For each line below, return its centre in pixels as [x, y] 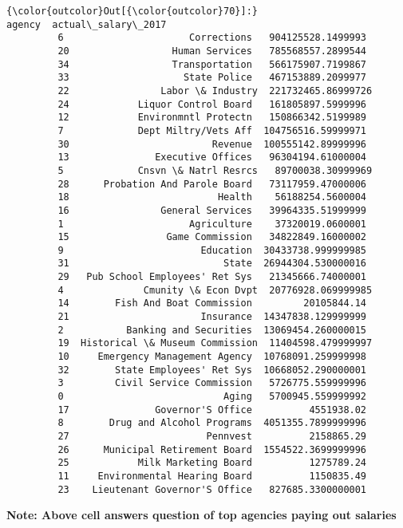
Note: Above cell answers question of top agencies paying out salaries [201, 515]
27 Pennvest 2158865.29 [212, 436]
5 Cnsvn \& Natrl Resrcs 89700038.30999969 [215, 170]
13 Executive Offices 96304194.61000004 [212, 158]
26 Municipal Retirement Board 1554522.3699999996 [212, 449]
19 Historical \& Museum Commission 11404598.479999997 [215, 343]
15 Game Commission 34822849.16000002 [212, 237]
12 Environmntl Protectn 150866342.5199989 [212, 118]
